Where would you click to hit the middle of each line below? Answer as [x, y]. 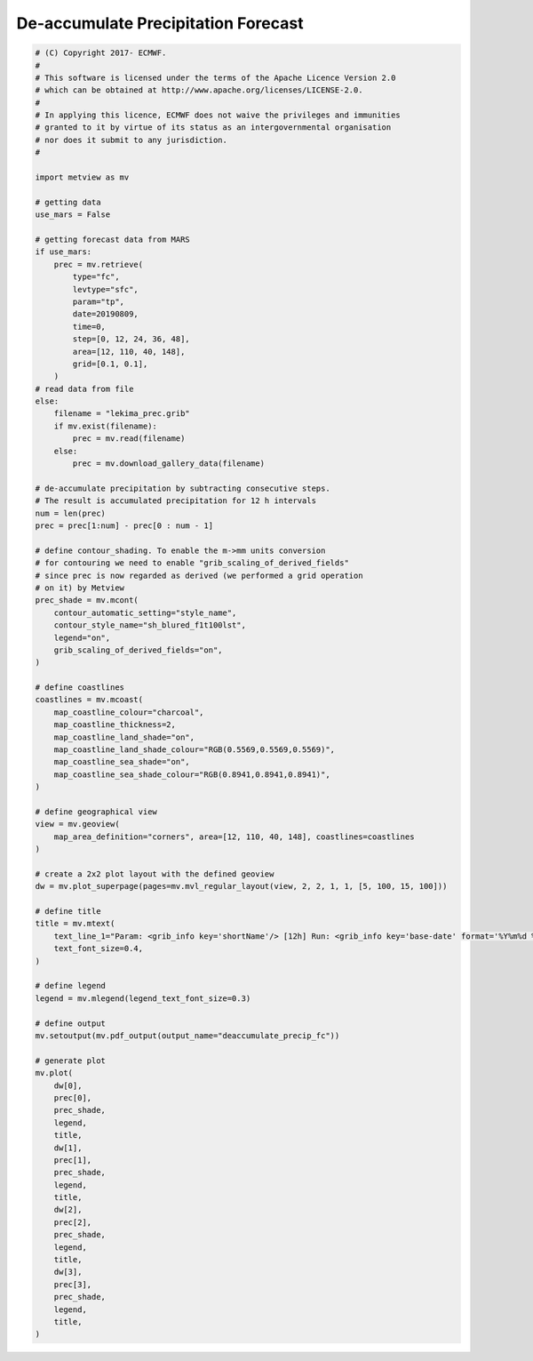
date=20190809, [106, 314]
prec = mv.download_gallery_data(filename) [169, 464]
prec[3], [73, 1284]
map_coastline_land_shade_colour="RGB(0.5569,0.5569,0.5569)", [195, 750]
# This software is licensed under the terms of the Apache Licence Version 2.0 [215, 77]
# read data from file [84, 388]
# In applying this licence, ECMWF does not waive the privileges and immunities [218, 115]
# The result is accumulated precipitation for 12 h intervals [176, 501]
